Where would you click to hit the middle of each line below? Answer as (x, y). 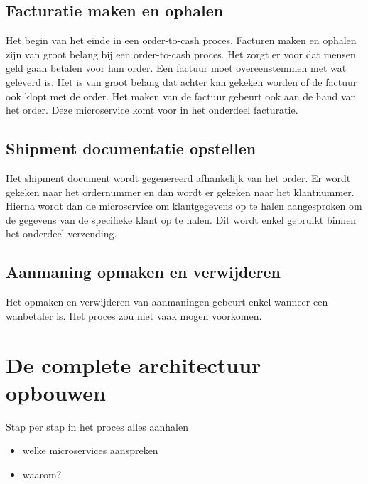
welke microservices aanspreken (90, 450)
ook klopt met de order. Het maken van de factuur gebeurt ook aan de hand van (181, 96)
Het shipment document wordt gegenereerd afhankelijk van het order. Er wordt (178, 177)
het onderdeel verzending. (61, 233)
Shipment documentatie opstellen (131, 148)
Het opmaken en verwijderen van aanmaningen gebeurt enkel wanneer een (167, 302)
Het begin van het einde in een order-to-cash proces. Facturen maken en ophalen (181, 40)
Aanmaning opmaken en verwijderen (143, 272)
